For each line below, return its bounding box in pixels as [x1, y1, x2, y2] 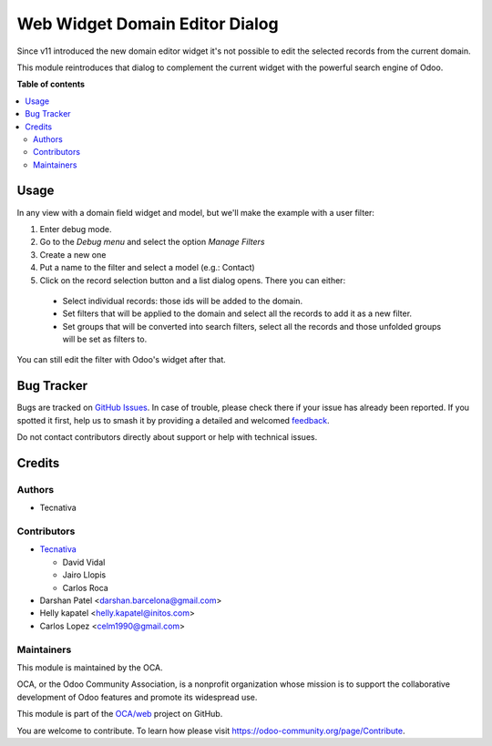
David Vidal [62, 557, 106, 567]
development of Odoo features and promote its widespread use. [16, 691, 258, 702]
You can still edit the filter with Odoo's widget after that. [16, 354, 227, 365]
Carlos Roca [62, 582, 108, 593]
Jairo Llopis [62, 569, 107, 580]
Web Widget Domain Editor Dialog [16, 14, 279, 34]
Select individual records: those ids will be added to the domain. [62, 295, 303, 306]
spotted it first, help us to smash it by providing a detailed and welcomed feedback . [16, 414, 330, 425]
